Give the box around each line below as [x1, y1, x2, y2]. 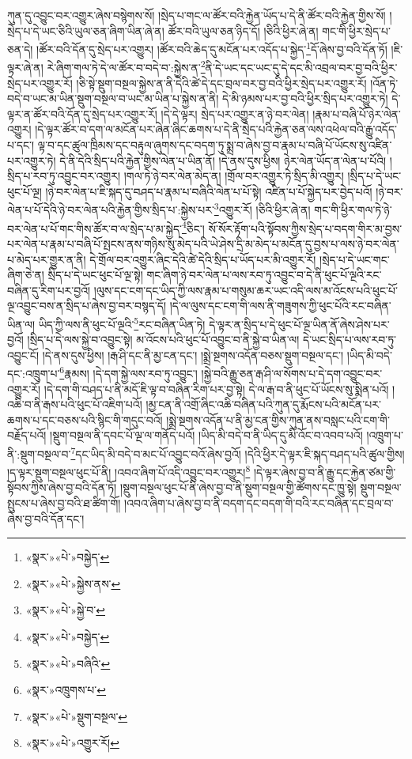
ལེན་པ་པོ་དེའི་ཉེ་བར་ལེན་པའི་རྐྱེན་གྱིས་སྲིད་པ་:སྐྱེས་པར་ [7, 202, 214, 218]
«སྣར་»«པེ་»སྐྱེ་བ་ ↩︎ [25, 602, 105, 618]
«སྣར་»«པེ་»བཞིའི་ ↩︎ [25, 655, 111, 671]
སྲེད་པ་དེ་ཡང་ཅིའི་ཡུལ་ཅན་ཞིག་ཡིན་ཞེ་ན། [7, 22, 164, 39]
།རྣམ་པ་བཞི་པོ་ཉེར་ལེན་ [312, 105, 401, 122]
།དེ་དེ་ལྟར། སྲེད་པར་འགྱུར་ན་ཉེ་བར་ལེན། [161, 105, 309, 122]
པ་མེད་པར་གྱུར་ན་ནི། [7, 251, 86, 267]
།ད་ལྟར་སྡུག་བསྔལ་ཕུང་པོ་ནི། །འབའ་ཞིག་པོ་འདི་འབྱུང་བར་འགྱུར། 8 [7, 462, 251, 480]
